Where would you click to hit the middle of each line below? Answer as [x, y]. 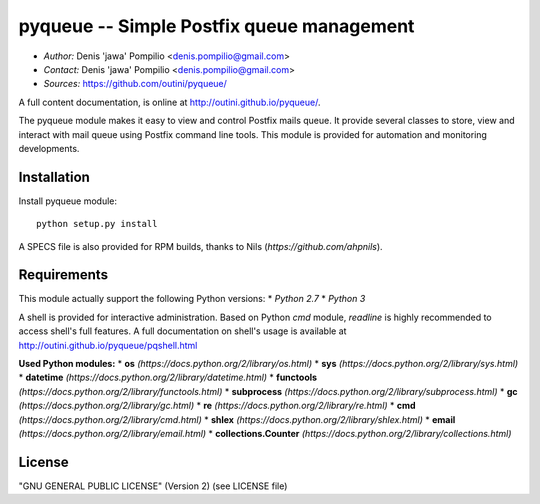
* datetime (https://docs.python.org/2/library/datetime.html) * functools [168, 377]
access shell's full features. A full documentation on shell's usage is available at [182, 331]
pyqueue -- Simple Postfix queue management [216, 26]
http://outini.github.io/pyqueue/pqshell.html [108, 345]
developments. [49, 148]
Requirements [63, 275]
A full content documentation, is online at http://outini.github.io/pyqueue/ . [169, 102]
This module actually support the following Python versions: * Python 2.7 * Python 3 [192, 299]
